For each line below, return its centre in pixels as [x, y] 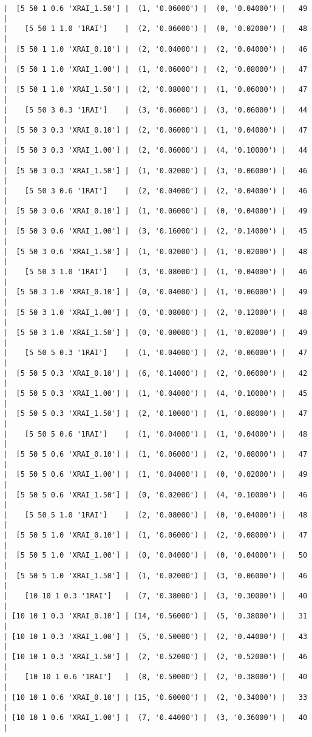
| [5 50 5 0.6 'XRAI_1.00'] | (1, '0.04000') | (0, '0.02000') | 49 [155, 475]
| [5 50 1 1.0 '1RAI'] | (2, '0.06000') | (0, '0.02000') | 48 [155, 29]
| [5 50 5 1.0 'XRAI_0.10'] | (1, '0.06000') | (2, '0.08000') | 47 [155, 535]
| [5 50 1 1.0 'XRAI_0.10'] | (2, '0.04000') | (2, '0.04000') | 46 [155, 49]
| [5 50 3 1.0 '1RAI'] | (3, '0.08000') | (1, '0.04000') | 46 [155, 272]
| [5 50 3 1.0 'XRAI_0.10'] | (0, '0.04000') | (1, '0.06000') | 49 [155, 292]
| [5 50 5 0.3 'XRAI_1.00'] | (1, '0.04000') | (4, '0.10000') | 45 [155, 393]
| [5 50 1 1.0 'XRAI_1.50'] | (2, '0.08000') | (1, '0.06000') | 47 [155, 90]
